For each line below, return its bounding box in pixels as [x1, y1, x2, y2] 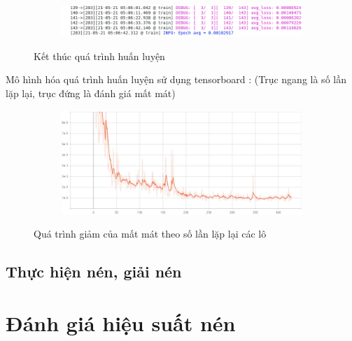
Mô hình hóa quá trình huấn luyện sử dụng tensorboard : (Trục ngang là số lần [6, 72, 346, 87]
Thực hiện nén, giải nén [6, 261, 182, 282]
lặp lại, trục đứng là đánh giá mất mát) [6, 86, 176, 101]
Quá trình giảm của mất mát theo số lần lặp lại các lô [34, 226, 267, 241]
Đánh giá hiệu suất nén [6, 309, 236, 338]
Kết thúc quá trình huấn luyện [34, 48, 165, 63]
